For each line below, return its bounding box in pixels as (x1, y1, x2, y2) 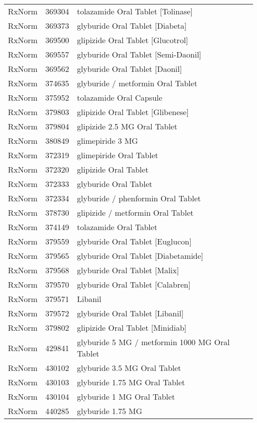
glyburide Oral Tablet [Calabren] (77, 279, 191, 290)
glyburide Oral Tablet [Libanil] (77, 307, 184, 319)
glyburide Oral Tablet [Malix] (77, 264, 179, 276)
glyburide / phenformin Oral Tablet (77, 192, 201, 204)
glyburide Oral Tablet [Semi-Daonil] (77, 49, 202, 60)
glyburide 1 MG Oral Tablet (77, 391, 175, 402)
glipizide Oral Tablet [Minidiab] (77, 322, 187, 333)
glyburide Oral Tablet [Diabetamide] (77, 250, 204, 261)
